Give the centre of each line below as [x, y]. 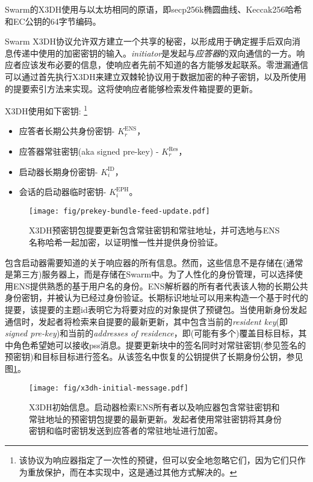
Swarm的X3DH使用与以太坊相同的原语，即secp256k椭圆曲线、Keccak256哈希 [153, 9]
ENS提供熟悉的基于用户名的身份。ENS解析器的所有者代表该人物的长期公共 [160, 286]
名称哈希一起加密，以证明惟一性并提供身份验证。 [126, 242]
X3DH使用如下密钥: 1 [46, 110]
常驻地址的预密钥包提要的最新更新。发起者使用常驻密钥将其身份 [155, 419]
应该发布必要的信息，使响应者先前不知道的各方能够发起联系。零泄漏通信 [165, 65]
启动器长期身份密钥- [58, 171]
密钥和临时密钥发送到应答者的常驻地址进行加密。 [126, 431]
